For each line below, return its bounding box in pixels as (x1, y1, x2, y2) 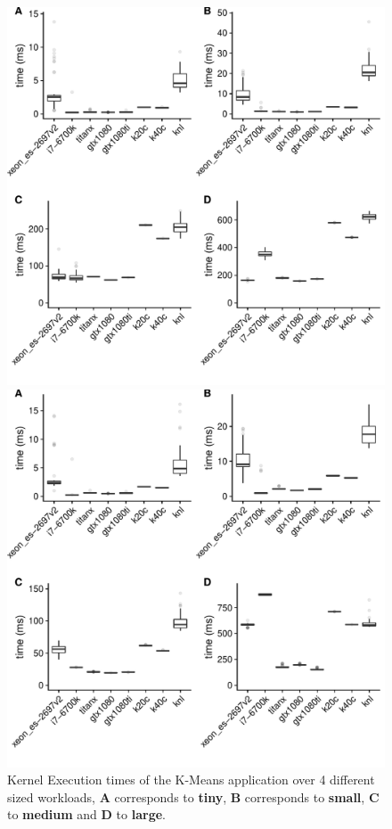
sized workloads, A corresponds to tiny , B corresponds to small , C (7, 787, 380, 806)
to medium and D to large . (7, 805, 166, 824)
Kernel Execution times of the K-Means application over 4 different (7, 770, 375, 789)
